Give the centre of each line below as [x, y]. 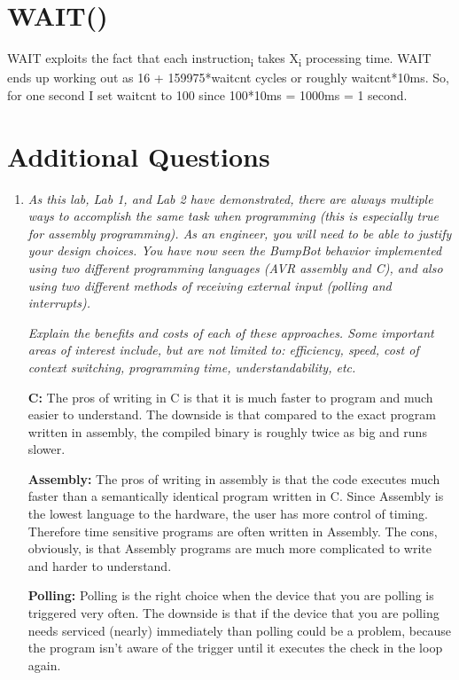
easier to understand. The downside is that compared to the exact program [232, 414]
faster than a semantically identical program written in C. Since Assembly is [236, 496]
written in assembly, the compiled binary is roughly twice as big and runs [227, 431]
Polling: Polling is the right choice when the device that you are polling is [231, 595]
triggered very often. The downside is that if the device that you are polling [233, 613]
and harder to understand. [100, 565]
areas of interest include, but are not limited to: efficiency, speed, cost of [223, 350]
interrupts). [59, 303]
